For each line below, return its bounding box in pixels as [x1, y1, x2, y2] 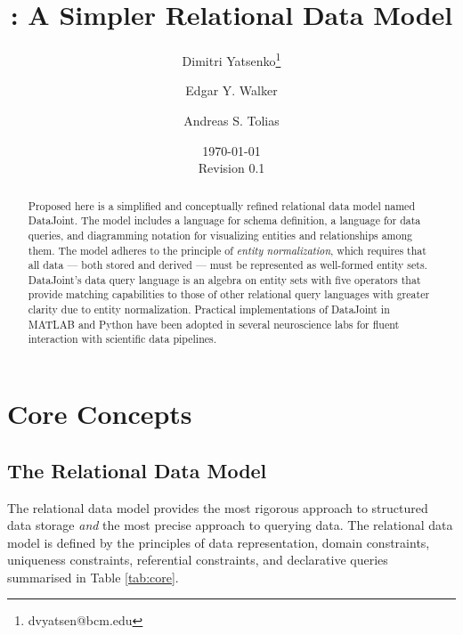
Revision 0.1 [198, 159, 265, 177]
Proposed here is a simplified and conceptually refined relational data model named [28, 198, 415, 213]
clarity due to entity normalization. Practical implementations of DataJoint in [28, 302, 390, 317]
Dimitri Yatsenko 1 [182, 49, 281, 69]
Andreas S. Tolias [183, 110, 280, 129]
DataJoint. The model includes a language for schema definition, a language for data [28, 213, 421, 228]
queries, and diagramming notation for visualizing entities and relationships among [28, 227, 413, 242]
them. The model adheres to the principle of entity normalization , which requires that [28, 242, 426, 257]
